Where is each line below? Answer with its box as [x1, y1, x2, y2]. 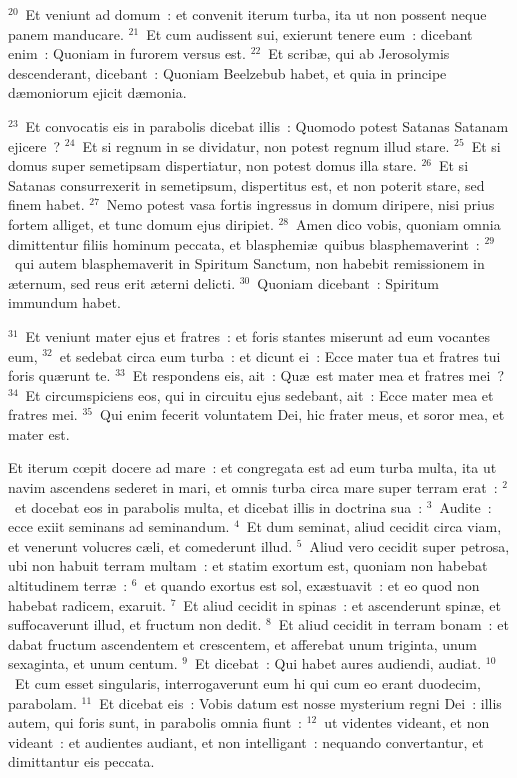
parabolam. [8, 692, 77, 713]
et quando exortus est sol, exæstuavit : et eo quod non [144, 575, 480, 596]
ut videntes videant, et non [324, 712, 490, 733]
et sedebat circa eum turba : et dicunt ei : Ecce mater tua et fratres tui [59, 345, 501, 366]
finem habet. [8, 194, 85, 215]
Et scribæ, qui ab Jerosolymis [268, 43, 450, 64]
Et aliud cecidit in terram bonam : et [278, 614, 509, 635]
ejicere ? [8, 135, 61, 156]
